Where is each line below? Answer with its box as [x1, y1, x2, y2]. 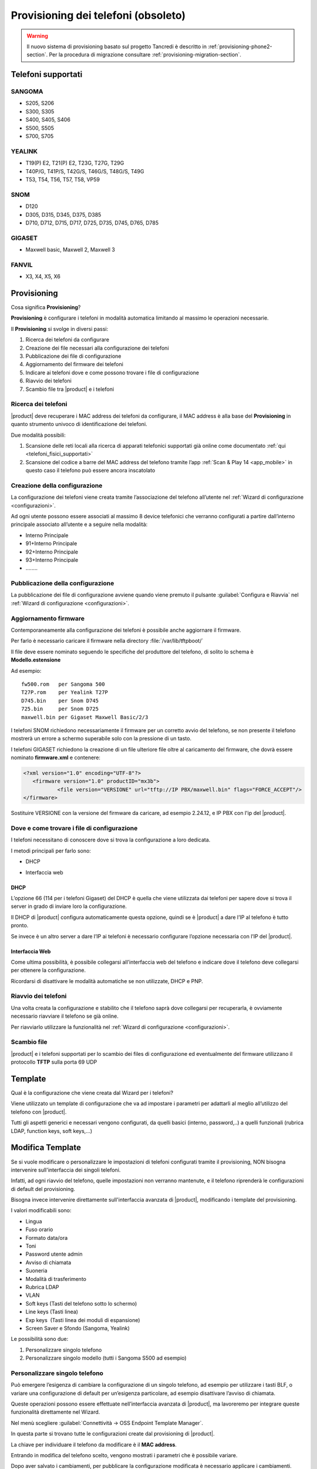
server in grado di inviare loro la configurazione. [11, 903, 127, 910]
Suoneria [25, 1267, 48, 1275]
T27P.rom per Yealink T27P [21, 689, 109, 696]
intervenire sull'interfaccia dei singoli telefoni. [11, 1166, 121, 1173]
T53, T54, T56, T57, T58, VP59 [25, 176, 100, 183]
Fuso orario [25, 1226, 53, 1233]
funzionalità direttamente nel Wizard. [11, 1408, 100, 1416]
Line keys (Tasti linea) [25, 1308, 79, 1316]
